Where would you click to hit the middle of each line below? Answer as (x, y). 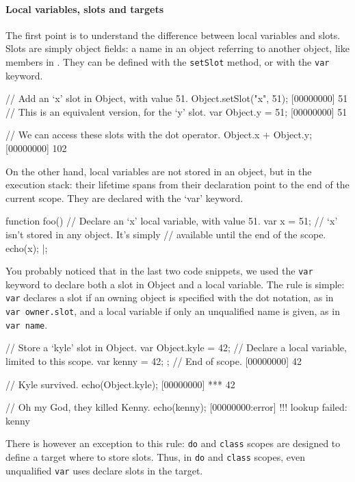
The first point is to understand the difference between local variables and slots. (173, 35)
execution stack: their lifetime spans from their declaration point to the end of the (177, 185)
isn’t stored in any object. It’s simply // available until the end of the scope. (166, 234)
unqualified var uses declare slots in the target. (104, 470)
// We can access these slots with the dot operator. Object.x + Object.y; (159, 135)
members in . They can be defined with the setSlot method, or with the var (168, 61)
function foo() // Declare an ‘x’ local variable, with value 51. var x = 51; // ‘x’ (172, 221)
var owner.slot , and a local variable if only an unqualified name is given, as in (173, 311)
